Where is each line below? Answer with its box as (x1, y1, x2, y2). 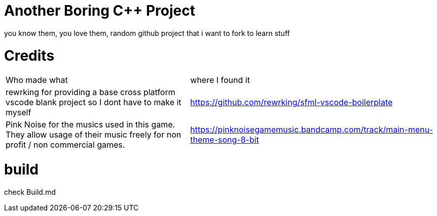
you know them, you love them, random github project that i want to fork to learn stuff (4, 28, 290, 37)
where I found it (190, 75, 250, 85)
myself (6, 107, 31, 118)
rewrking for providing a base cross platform (6, 87, 175, 98)
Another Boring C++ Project (4, 2, 195, 19)
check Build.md (4, 187, 56, 196)
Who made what (6, 75, 68, 85)
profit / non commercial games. (6, 140, 125, 150)
